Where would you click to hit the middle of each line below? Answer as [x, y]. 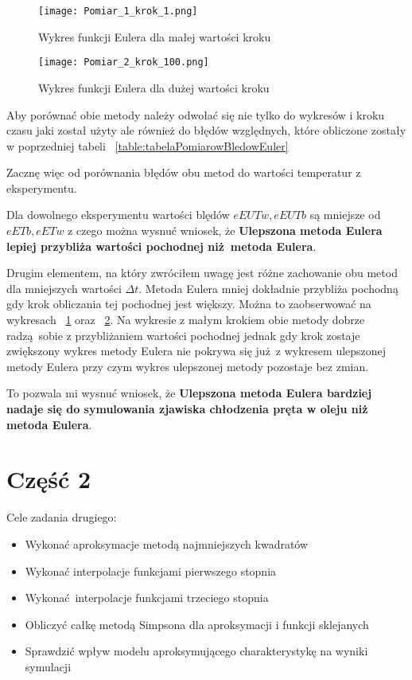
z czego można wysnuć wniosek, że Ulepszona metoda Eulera [225, 231]
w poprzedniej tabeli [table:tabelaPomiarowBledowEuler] [148, 145]
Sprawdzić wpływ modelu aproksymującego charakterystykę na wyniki [196, 651]
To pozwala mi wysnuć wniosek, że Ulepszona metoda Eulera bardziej [189, 393]
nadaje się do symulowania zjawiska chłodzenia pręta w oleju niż [187, 408]
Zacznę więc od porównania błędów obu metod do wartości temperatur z [184, 172]
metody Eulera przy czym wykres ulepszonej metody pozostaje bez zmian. [188, 366]
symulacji [48, 666]
